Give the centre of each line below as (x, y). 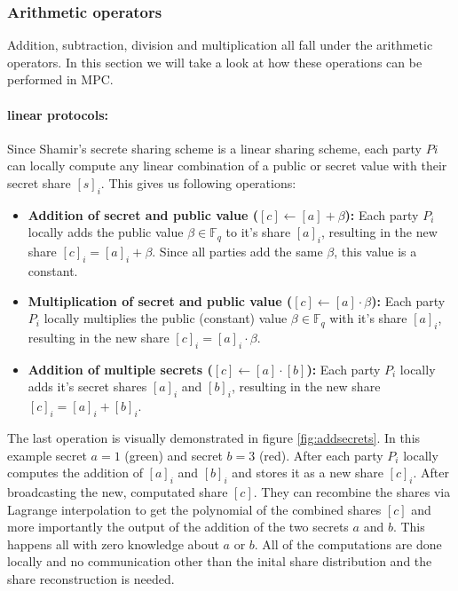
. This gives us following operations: (198, 182)
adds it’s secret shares (87, 386)
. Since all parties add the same (237, 252)
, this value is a (375, 252)
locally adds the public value (106, 232)
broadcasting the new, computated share (118, 491)
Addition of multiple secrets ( (120, 369)
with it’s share (368, 318)
